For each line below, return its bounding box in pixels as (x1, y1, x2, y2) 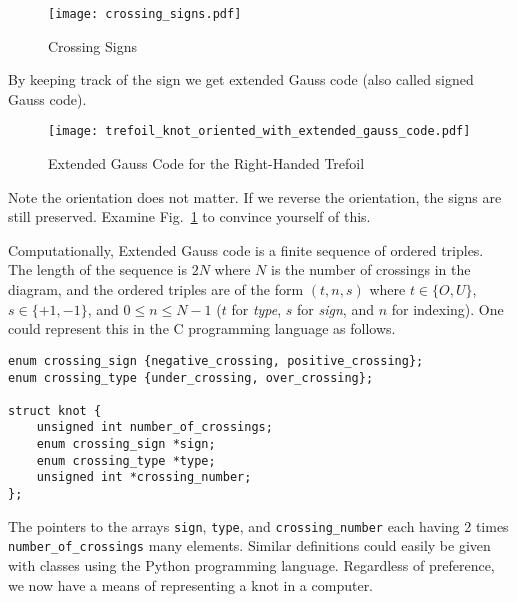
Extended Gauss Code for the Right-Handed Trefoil (48, 153, 365, 174)
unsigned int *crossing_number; (36, 470, 252, 485)
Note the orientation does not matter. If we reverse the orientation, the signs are (8, 186, 502, 207)
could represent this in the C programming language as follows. (8, 318, 396, 339)
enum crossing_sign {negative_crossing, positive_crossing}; (8, 353, 424, 368)
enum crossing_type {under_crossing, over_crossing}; (8, 370, 374, 385)
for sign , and (297, 298, 374, 319)
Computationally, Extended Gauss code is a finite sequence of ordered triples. (8, 239, 484, 260)
